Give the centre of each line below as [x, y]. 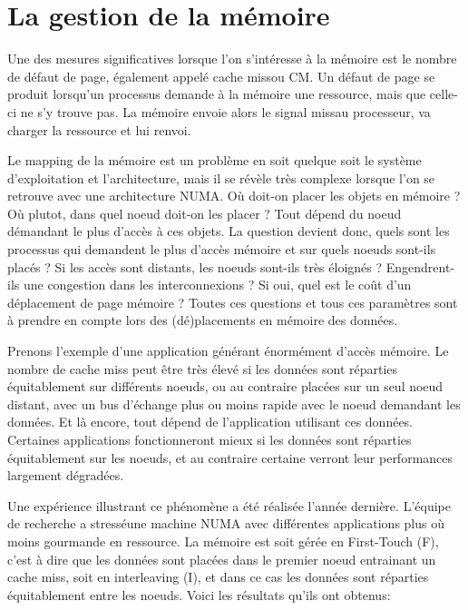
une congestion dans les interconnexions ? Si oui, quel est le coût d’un [217, 285]
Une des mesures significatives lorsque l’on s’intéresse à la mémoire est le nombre [232, 59]
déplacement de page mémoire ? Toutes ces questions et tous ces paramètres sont [233, 302]
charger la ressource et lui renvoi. [99, 129]
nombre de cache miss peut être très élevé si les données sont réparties [203, 368]
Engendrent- [420, 266]
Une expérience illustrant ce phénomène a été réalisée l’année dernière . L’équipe [229, 505]
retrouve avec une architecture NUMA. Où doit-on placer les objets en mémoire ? [234, 196]
